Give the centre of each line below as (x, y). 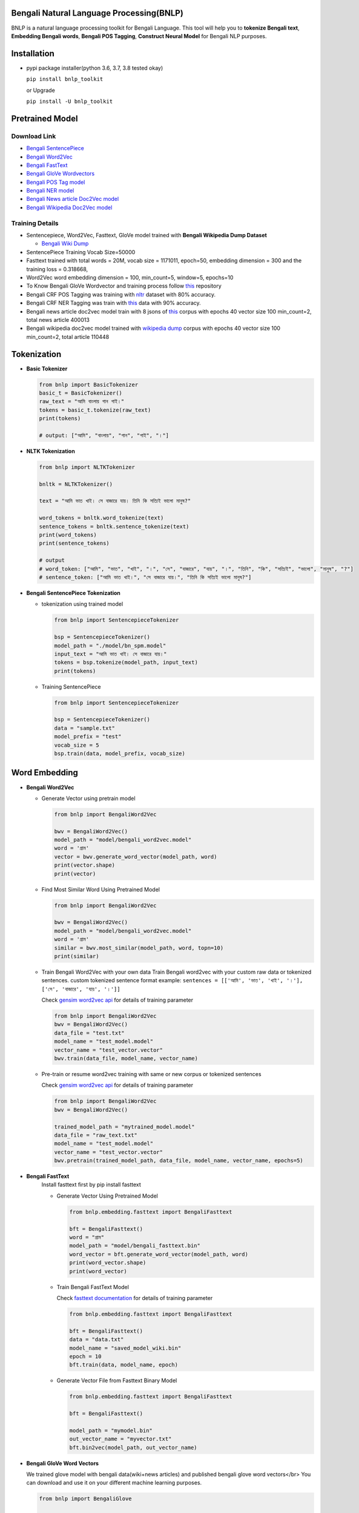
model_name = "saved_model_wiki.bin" (125, 1348)
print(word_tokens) (68, 535)
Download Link (34, 136)
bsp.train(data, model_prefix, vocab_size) (120, 753)
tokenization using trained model (82, 604)
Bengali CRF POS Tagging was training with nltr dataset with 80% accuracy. (121, 294)
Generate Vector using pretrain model (88, 798)
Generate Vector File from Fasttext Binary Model (117, 1380)
